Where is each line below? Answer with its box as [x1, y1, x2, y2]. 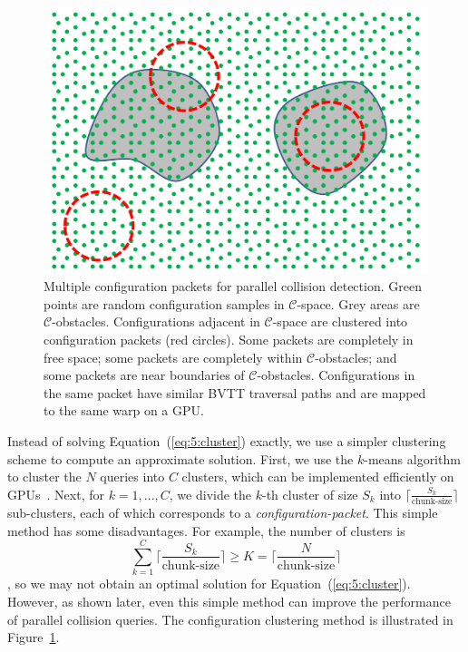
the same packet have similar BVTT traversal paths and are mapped [44, 383, 426, 402]
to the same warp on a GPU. [44, 401, 204, 420]
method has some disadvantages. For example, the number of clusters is [7, 521, 405, 540]
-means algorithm [364, 449, 461, 468]
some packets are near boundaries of [44, 365, 245, 384]
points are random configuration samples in [44, 294, 285, 313]
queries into [100, 467, 165, 486]
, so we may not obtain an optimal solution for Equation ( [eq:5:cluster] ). [7, 574, 411, 593]
